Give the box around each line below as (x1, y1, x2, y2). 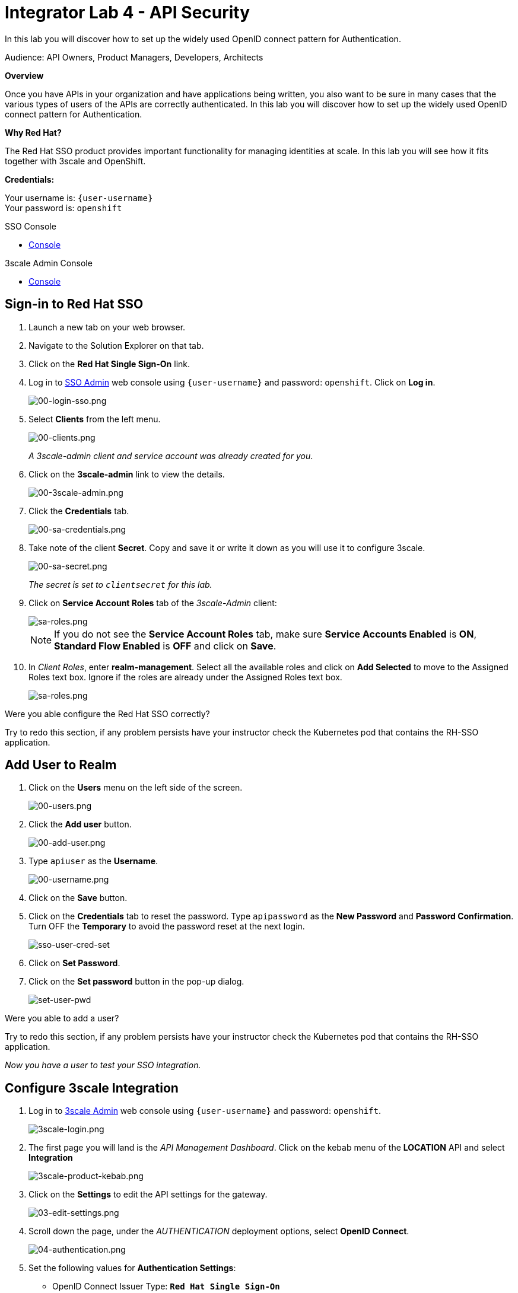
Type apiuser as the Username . (28, 856, 158, 867)
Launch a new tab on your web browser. (28, 321, 186, 332)
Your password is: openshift (5, 202, 122, 213)
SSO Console (5, 221, 56, 231)
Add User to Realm (5, 757, 117, 773)
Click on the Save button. (28, 893, 128, 903)
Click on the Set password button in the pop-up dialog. (28, 976, 244, 987)
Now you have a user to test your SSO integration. (5, 1060, 201, 1071)
